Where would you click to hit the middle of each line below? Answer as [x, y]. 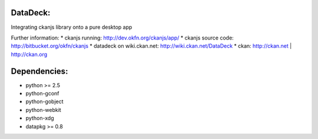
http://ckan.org [29, 54]
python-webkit [43, 110]
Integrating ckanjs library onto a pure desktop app [72, 27]
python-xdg [40, 118]
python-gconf [42, 93]
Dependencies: [39, 71]
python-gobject [45, 102]
